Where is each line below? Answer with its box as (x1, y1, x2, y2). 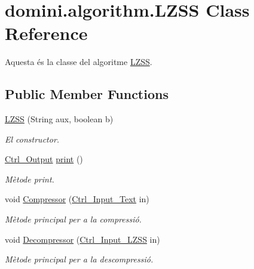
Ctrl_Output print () (5, 153, 83, 165)
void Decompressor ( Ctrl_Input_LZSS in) (5, 233, 160, 245)
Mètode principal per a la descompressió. (5, 253, 154, 265)
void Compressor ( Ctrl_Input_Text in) (5, 193, 149, 205)
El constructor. (5, 132, 60, 145)
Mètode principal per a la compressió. (5, 213, 142, 225)
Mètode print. (5, 172, 54, 185)
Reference (5, 21, 88, 45)
